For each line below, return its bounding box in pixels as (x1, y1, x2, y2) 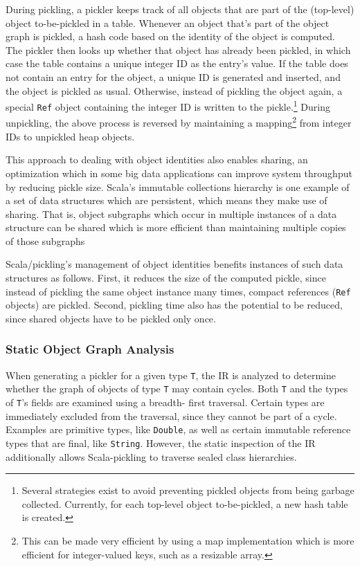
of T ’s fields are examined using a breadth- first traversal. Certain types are (6, 395, 325, 410)
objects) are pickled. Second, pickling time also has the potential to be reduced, (6, 298, 343, 312)
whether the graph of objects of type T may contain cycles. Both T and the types (6, 381, 348, 396)
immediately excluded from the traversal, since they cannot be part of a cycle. (6, 408, 337, 423)
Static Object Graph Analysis (6, 340, 174, 358)
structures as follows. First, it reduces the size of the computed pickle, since (6, 271, 326, 285)
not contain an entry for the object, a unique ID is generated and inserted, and (6, 69, 341, 84)
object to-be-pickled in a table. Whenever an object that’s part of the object (6, 15, 330, 30)
